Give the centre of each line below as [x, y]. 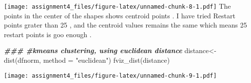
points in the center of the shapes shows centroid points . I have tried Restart [120, 15]
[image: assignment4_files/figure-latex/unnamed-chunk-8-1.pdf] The [117, 6]
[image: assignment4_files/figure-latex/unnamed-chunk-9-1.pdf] [110, 76]
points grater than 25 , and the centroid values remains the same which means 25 [125, 25]
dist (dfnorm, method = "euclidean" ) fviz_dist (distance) [87, 60]
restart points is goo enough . [48, 34]
